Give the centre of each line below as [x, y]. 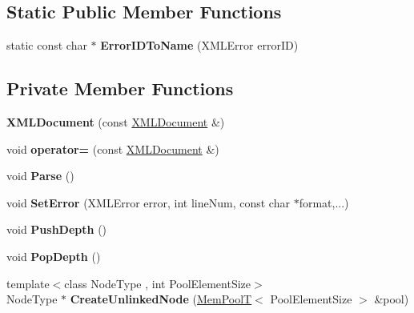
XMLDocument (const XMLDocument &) [116, 122]
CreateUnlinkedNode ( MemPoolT [161, 299]
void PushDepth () [57, 229]
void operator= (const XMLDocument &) [113, 148]
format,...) [324, 202]
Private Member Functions [120, 88]
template [28, 283]
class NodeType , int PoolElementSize [158, 283]
